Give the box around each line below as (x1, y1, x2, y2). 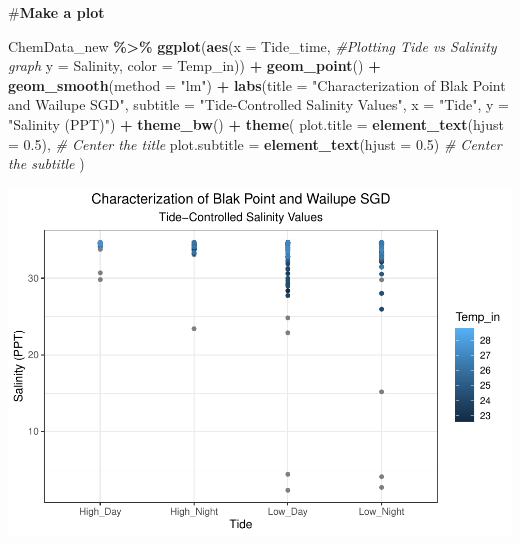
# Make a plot (8, 2, 105, 22)
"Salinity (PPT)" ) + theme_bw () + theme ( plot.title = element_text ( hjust (8, 113, 504, 134)
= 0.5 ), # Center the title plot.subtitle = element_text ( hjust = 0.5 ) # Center (8, 133, 502, 154)
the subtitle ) (8, 153, 85, 174)
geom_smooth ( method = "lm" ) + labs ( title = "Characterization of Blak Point (8, 74, 506, 95)
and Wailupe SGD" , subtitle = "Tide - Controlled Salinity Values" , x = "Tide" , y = (8, 94, 509, 115)
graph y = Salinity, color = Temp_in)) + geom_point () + (8, 55, 381, 76)
